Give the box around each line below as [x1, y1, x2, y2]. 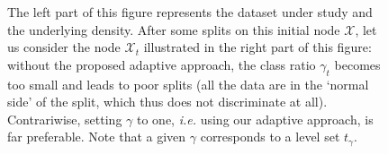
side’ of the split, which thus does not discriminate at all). [7, 92, 328, 111]
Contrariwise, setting [7, 109, 122, 128]
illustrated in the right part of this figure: [143, 38, 372, 56]
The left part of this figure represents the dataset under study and [7, 3, 373, 21]
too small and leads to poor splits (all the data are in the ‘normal [7, 74, 369, 93]
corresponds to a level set [200, 127, 340, 146]
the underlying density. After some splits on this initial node [7, 20, 340, 38]
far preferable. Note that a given [7, 127, 186, 146]
